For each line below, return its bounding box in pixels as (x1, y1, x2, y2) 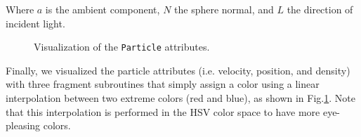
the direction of (287, 2, 353, 16)
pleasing (6, 118, 41, 133)
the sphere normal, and (174, 2, 274, 16)
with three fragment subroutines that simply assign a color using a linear (6, 77, 320, 91)
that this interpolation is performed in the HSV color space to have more (6, 104, 320, 119)
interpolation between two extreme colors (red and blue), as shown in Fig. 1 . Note (6, 91, 355, 105)
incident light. (6, 15, 65, 30)
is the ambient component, (45, 2, 160, 16)
